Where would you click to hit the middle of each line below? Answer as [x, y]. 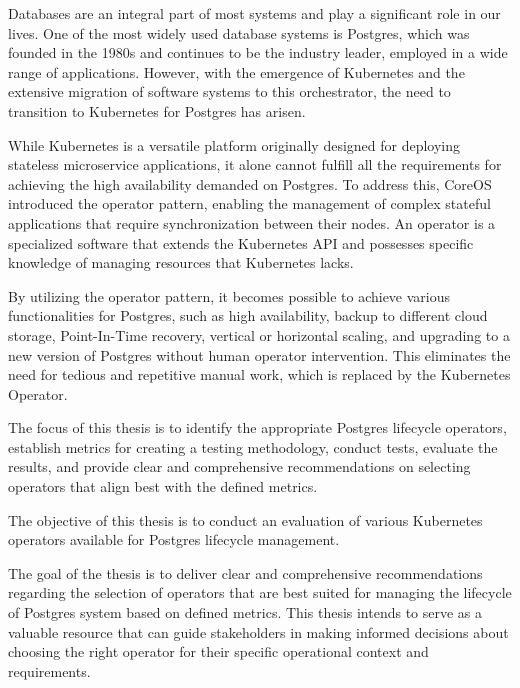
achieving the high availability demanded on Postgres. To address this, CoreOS [250, 183]
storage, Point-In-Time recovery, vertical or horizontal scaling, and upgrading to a [259, 334]
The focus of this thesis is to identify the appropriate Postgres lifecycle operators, [257, 427]
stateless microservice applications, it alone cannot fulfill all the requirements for [255, 164]
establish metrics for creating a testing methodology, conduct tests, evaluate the [253, 446]
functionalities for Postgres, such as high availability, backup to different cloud [248, 315]
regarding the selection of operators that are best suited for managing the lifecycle [260, 592]
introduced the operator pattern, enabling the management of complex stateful [249, 203]
